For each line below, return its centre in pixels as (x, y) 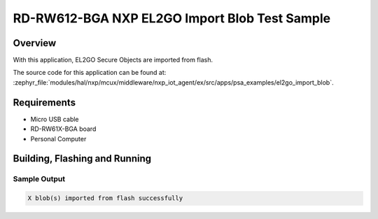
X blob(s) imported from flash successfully (105, 198)
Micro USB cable (55, 119)
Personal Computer (58, 139)
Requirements (44, 103)
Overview (35, 43)
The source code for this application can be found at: (90, 73)
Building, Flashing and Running (82, 158)
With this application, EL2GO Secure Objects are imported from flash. (113, 60)
